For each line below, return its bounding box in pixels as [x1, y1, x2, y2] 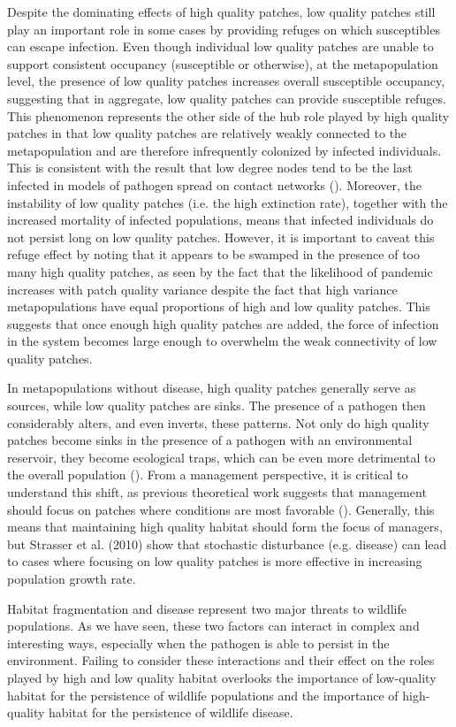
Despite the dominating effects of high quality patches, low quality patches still [7, 3, 436, 20]
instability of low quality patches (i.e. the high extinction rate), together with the [7, 193, 448, 211]
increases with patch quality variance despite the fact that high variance [7, 279, 398, 298]
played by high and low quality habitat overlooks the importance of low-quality [7, 668, 437, 686]
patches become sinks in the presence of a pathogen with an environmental [7, 431, 413, 449]
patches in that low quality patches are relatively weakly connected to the [7, 124, 407, 142]
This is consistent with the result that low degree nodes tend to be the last [7, 158, 413, 177]
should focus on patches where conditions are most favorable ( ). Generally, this [7, 500, 435, 518]
